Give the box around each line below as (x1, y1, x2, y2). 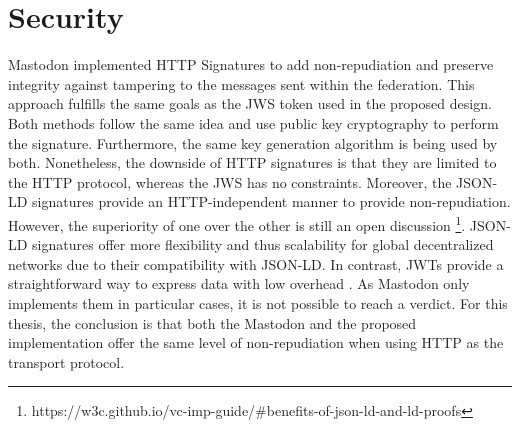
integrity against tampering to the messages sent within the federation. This (8, 73, 475, 94)
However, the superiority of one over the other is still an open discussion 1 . (8, 211, 466, 235)
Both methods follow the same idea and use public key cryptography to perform (8, 112, 499, 133)
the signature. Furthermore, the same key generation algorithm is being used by (8, 132, 498, 153)
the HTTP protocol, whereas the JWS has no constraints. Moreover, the (8, 171, 452, 192)
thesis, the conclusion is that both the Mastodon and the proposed (8, 312, 417, 333)
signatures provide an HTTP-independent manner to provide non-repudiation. (32, 191, 511, 212)
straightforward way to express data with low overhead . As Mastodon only (8, 273, 470, 294)
